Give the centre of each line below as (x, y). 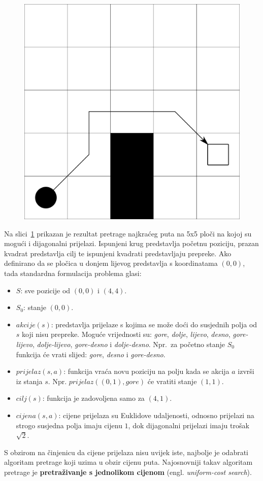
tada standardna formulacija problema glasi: (73, 273)
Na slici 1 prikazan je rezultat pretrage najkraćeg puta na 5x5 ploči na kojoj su (128, 233)
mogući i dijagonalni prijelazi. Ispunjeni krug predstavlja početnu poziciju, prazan (131, 243)
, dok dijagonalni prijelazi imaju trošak (189, 425)
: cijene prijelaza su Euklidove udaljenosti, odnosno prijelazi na (156, 415)
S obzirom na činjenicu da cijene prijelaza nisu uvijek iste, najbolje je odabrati (126, 452)
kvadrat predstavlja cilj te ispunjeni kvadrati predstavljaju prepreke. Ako (118, 253)
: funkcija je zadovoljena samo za (93, 398)
